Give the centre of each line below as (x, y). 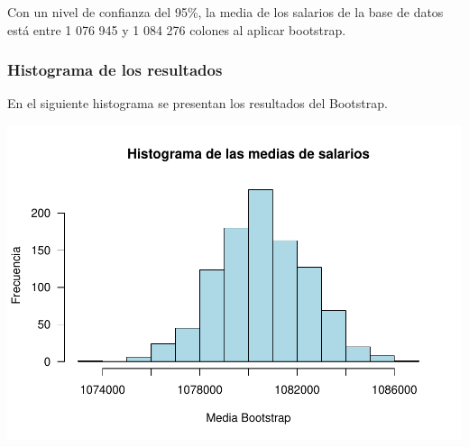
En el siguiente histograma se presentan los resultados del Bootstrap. (198, 103)
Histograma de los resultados (115, 70)
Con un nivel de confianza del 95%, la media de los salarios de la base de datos (225, 12)
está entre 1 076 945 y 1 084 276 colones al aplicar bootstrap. (177, 29)
